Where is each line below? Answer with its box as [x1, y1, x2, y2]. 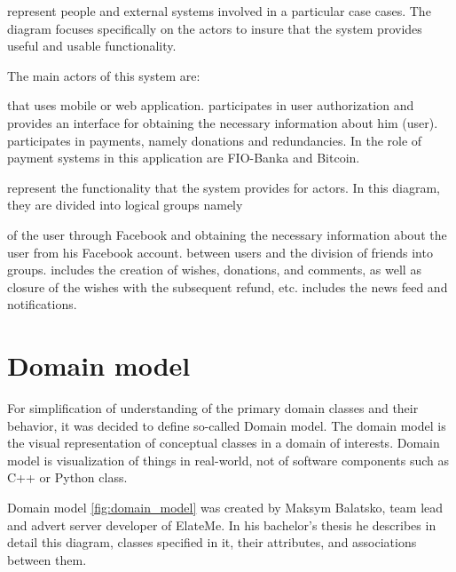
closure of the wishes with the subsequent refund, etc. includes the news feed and [7, 277, 448, 296]
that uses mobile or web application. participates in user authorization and [7, 96, 414, 115]
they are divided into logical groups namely [7, 195, 243, 214]
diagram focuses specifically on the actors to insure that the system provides [7, 19, 422, 37]
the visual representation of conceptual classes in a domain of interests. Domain [7, 433, 440, 452]
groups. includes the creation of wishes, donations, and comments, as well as [7, 260, 421, 279]
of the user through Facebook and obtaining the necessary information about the [7, 225, 447, 243]
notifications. [7, 295, 77, 314]
